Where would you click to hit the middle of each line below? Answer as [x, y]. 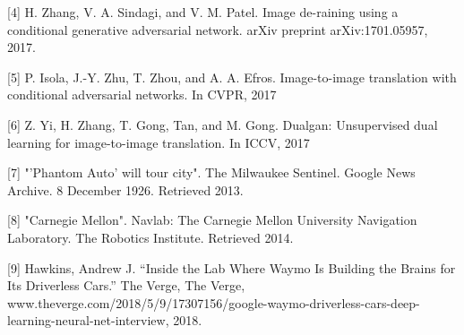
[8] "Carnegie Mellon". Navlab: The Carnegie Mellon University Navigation [212, 220]
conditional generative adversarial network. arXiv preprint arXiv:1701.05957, [218, 29]
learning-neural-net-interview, [88, 320]
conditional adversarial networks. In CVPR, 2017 [142, 94]
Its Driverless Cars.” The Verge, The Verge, [126, 285]
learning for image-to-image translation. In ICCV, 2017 [159, 142]
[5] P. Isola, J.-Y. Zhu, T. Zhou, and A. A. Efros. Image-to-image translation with [232, 77]
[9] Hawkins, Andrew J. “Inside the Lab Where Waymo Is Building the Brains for [232, 267]
